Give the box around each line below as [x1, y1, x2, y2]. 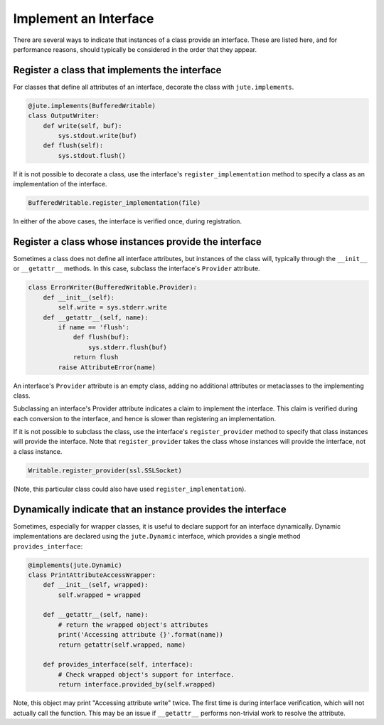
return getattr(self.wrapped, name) [58, 640, 186, 649]
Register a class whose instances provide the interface [13, 236, 262, 248]
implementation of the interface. [13, 180, 107, 189]
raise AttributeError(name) [58, 363, 156, 371]
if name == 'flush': [58, 323, 130, 331]
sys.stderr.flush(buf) [87, 343, 167, 351]
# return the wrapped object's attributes [58, 620, 209, 629]
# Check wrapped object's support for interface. [58, 670, 235, 679]
